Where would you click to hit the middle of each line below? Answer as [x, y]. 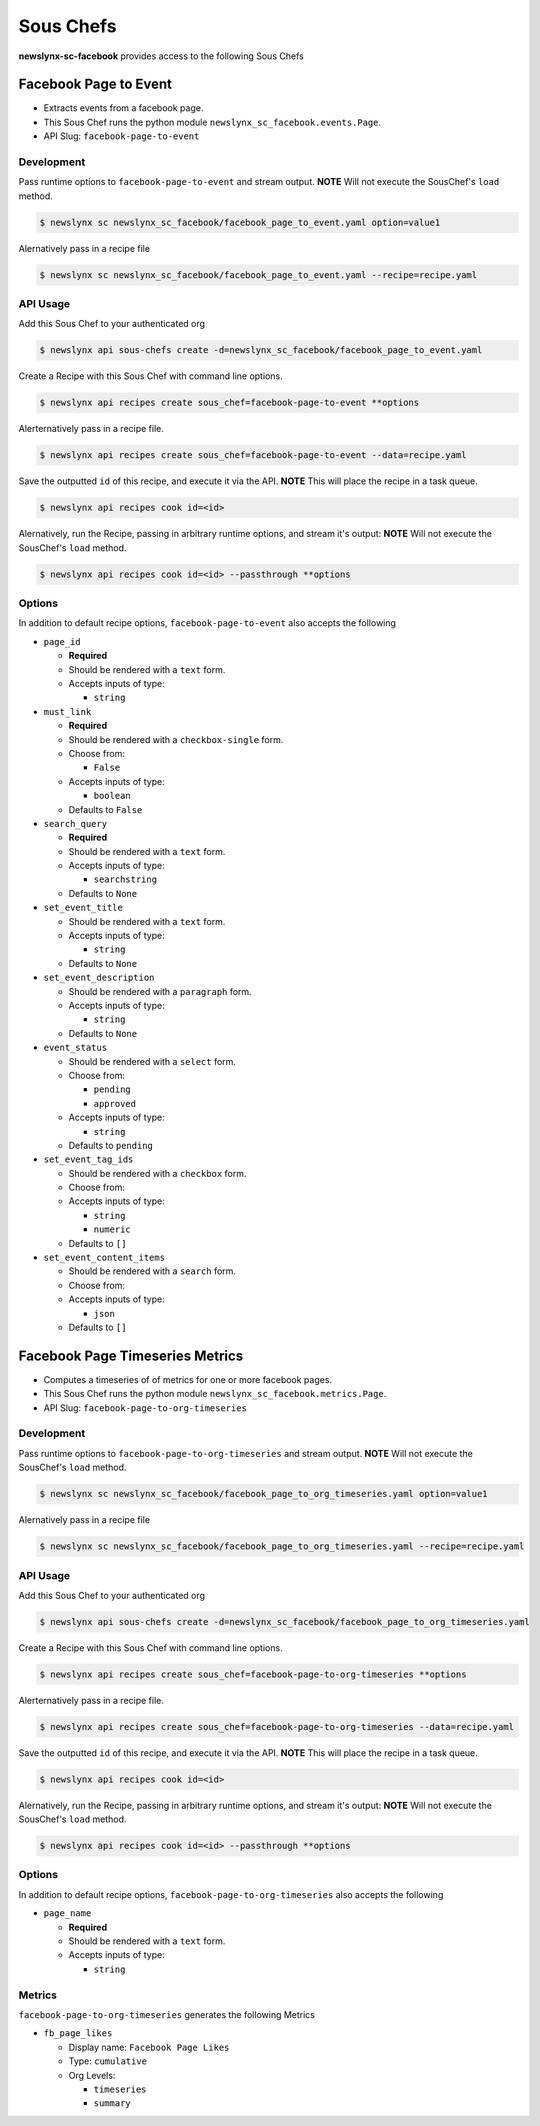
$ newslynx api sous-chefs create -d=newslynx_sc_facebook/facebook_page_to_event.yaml [261, 350]
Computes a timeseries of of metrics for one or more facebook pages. [188, 1379]
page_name [67, 1913]
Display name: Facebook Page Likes [149, 2047]
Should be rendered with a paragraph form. [160, 991]
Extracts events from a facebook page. [123, 108]
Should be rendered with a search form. [152, 1271]
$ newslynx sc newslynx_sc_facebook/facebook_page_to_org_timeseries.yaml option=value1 [264, 1494]
